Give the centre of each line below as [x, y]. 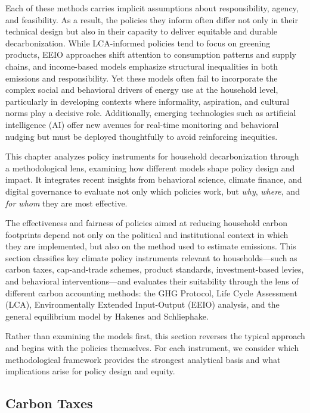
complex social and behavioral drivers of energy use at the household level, [142, 90]
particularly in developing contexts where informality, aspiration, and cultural [148, 101]
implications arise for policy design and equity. [90, 371]
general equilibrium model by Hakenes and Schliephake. [107, 316]
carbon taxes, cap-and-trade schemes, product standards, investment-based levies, [155, 269]
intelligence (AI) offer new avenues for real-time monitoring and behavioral [142, 124]
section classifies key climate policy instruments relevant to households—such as [151, 257]
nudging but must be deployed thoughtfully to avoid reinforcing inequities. [142, 136]
